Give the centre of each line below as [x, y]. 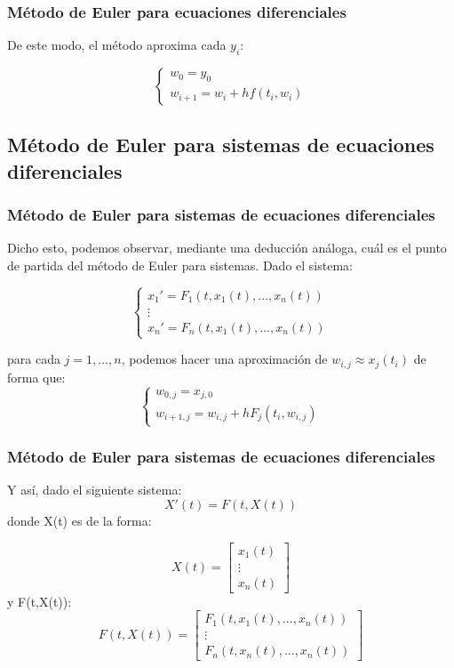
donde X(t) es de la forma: [80, 521]
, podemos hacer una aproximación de [224, 359]
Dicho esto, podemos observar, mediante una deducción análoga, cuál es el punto [227, 248]
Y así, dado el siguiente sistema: [95, 490]
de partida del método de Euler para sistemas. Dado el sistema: [180, 265]
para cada [34, 359]
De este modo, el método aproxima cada [117, 45]
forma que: [36, 377]
